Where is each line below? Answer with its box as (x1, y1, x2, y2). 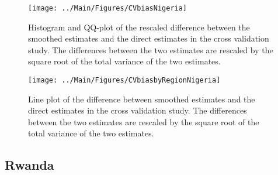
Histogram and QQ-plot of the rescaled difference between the (28, 20, 250, 33)
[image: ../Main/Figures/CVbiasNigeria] (28, 4, 187, 12)
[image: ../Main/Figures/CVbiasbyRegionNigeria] (28, 76, 221, 85)
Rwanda (5, 156, 54, 174)
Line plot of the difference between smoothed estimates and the (28, 92, 255, 105)
